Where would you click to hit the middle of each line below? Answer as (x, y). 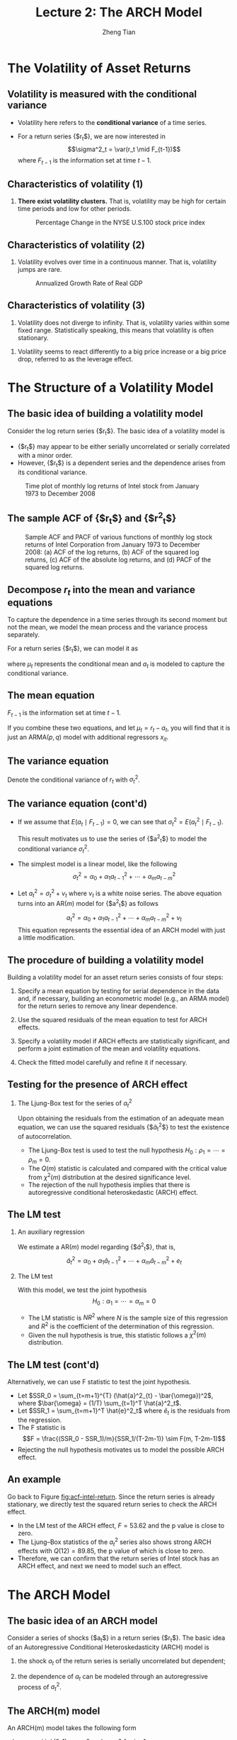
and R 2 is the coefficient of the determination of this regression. (121, 1326)
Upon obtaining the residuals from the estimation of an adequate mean (121, 1118)
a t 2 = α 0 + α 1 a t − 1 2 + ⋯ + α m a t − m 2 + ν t (124, 918)
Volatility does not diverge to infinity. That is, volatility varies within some (123, 322)
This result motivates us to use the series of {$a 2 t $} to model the (112, 838)
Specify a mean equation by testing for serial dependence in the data (118, 991)
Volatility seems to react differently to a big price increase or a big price (122, 351)
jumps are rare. (40, 269)
